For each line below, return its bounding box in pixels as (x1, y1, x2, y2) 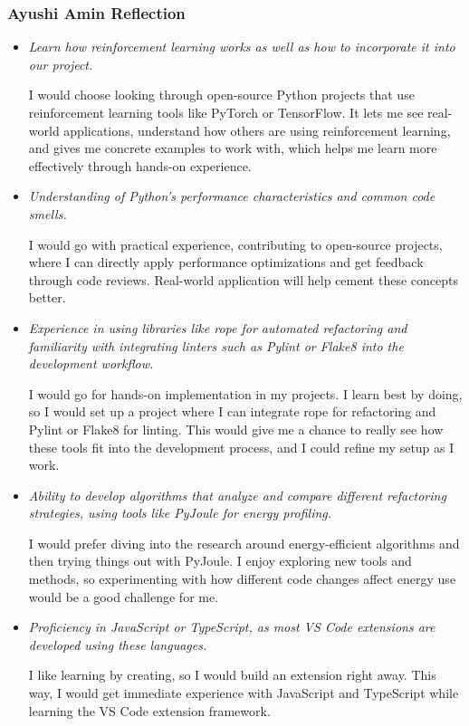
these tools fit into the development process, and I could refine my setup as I (28, 437, 455, 456)
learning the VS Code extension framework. (28, 701, 271, 720)
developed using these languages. (28, 635, 207, 654)
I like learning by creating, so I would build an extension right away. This (28, 665, 436, 684)
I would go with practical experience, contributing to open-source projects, (28, 234, 443, 253)
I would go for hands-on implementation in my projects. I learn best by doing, (28, 384, 463, 403)
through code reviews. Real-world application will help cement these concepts (28, 270, 458, 289)
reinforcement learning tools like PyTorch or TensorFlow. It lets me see (28, 103, 424, 121)
